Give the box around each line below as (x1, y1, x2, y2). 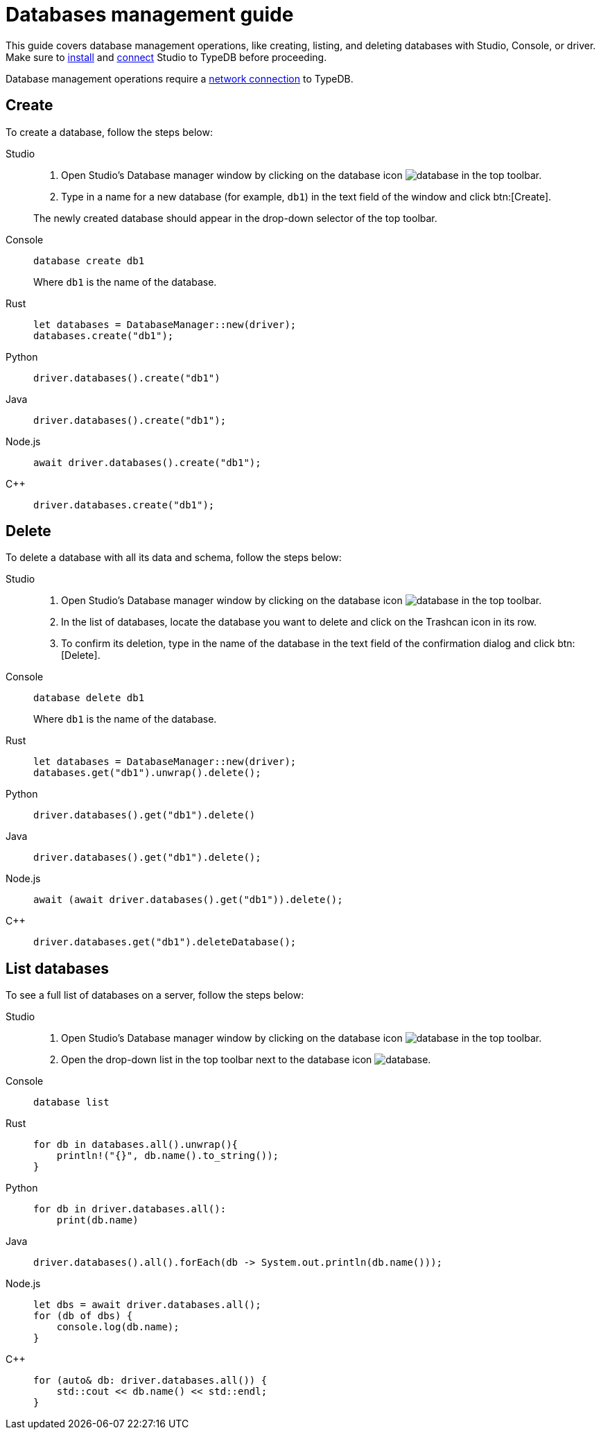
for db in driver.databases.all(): (33, 1203, 227, 1215)
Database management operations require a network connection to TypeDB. (6, 72, 354, 85)
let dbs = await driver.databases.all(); (33, 1299, 261, 1311)
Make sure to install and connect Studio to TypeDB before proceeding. (6, 51, 327, 63)
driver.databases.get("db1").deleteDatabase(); (33, 936, 297, 948)
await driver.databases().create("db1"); (33, 456, 261, 468)
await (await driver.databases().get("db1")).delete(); (33, 894, 343, 906)
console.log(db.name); (56, 1321, 180, 1333)
